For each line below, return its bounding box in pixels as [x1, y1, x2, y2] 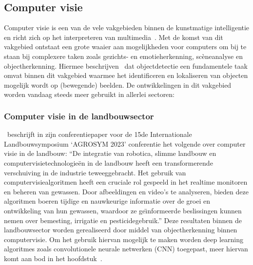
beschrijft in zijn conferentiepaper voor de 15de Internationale [7, 129, 192, 139]
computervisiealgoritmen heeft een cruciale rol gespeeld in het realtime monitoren [4, 177, 248, 187]
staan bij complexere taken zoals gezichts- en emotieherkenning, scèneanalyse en [4, 51, 243, 61]
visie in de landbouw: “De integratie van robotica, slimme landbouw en [4, 148, 216, 158]
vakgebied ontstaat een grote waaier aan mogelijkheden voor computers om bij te [4, 41, 247, 52]
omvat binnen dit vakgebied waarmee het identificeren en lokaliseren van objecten [4, 70, 248, 80]
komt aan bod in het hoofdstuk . [4, 253, 102, 263]
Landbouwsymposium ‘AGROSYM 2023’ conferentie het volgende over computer [4, 138, 246, 149]
